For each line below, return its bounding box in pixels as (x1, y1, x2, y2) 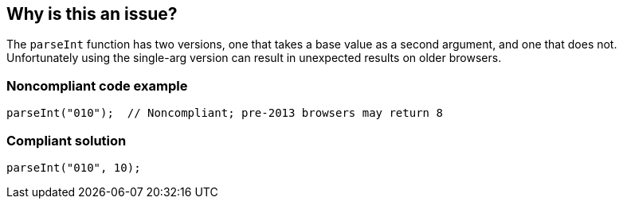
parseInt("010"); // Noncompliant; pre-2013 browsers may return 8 (6, 106, 443, 120)
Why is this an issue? (6, 4, 178, 24)
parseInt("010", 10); (6, 161, 141, 174)
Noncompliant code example (6, 77, 188, 94)
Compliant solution (6, 132, 127, 149)
